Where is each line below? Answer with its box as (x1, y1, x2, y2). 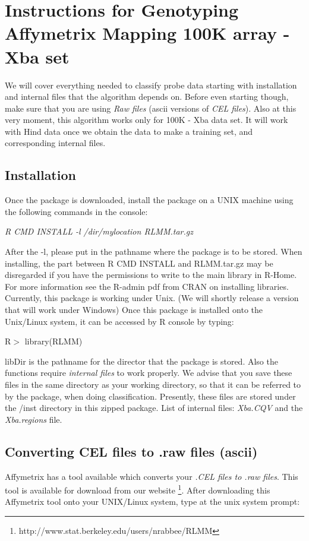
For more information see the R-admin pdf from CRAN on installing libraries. (5, 280, 289, 292)
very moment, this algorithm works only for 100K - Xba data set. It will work (5, 113, 288, 126)
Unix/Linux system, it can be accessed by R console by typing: (5, 315, 234, 327)
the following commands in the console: (5, 205, 148, 217)
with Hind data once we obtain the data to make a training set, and (5, 125, 253, 137)
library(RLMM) (24, 335, 83, 347)
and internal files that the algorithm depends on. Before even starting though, (5, 90, 289, 103)
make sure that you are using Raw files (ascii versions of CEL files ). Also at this (5, 102, 297, 114)
